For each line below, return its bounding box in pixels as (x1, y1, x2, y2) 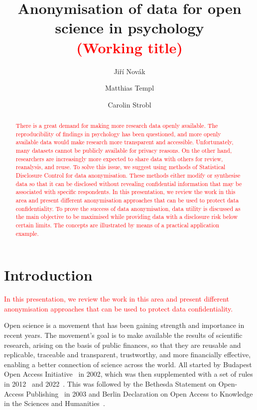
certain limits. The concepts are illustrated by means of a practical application (15, 220, 220, 229)
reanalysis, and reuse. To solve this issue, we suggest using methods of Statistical (15, 163, 226, 171)
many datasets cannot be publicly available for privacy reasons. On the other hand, (15, 146, 232, 155)
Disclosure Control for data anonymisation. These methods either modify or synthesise (15, 171, 241, 180)
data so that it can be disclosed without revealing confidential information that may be (15, 179, 242, 188)
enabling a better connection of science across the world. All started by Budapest (4, 359, 252, 369)
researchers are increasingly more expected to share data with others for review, (15, 154, 223, 163)
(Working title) (76, 37, 183, 57)
